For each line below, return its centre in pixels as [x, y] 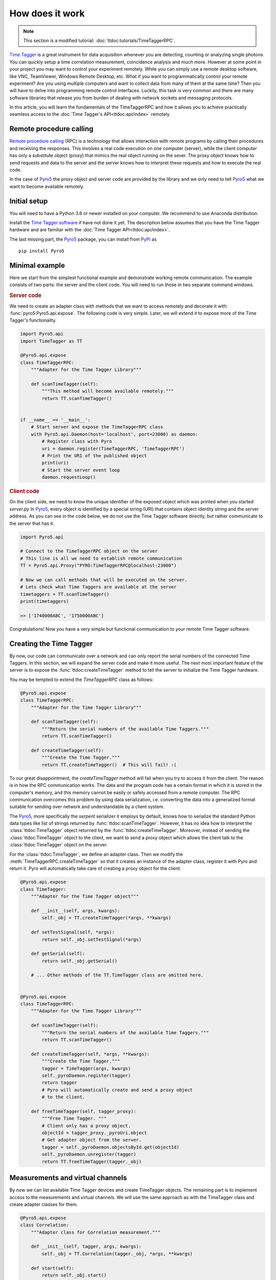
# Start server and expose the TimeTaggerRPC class [97, 427]
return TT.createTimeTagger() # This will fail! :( [109, 765]
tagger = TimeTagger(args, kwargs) [86, 1068]
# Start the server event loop [81, 470]
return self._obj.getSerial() [79, 961]
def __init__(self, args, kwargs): [75, 911]
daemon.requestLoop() [69, 477]
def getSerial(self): [58, 954]
